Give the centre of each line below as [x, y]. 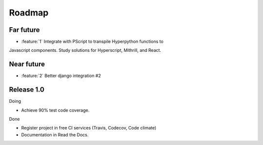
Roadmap [29, 13]
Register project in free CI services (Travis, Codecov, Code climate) [89, 128]
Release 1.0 [27, 90]
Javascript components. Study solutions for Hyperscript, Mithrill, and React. [85, 50]
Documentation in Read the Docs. [55, 135]
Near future [27, 64]
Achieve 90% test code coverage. [55, 110]
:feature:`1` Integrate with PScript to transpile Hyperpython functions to [92, 42]
